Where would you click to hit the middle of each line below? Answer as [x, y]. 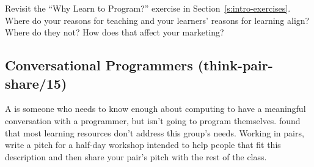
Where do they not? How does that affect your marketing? [115, 32]
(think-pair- [235, 65]
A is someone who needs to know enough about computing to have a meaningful [155, 109]
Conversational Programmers [99, 65]
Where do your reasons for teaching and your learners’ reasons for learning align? [157, 20]
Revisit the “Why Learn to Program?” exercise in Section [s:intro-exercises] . [148, 8]
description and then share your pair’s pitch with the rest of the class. [136, 156]
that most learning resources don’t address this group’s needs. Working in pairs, [155, 132]
